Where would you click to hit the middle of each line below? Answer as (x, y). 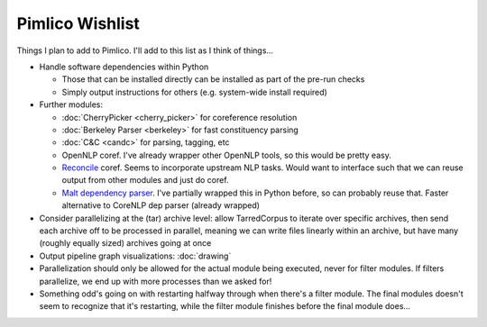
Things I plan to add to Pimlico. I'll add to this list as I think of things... (145, 50)
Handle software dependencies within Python (124, 67)
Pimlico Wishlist (78, 23)
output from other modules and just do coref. (145, 180)
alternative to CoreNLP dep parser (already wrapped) (161, 205)
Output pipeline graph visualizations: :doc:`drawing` (135, 256)
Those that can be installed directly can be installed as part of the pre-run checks (213, 79)
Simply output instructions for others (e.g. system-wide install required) (195, 92)
